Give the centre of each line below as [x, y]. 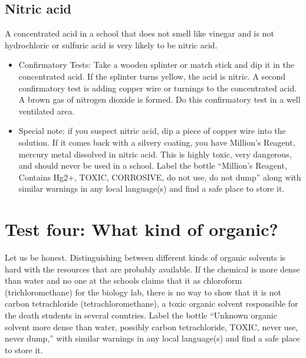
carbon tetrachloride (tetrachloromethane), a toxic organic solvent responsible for [152, 303]
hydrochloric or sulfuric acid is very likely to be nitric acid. [111, 45]
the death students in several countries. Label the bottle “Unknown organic [141, 315]
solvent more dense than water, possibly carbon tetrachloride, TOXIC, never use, [152, 326]
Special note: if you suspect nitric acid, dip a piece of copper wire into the [152, 131]
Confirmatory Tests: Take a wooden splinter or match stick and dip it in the [156, 65]
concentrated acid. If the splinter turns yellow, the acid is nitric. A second [152, 76]
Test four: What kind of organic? [142, 229]
